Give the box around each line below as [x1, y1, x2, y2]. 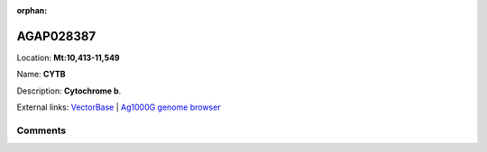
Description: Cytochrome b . [16, 85, 122, 96]
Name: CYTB [16, 68, 67, 80]
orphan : [16, 5, 48, 15]
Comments [16, 124, 67, 137]
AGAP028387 [16, 28, 96, 44]
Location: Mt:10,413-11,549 [16, 52, 121, 63]
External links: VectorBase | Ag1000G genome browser [16, 102, 221, 112]
